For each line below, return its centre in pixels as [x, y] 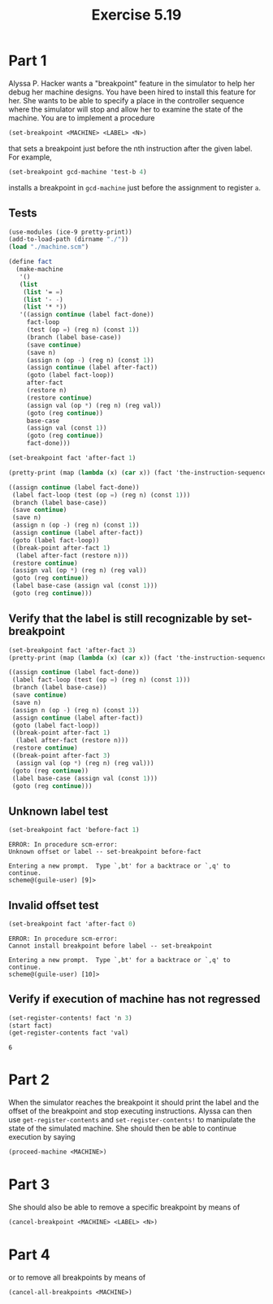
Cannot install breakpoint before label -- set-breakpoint [110, 946]
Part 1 [28, 61]
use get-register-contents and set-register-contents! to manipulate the [132, 1120]
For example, [30, 157]
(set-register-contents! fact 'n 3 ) [70, 1018]
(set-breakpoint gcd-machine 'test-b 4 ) [78, 172]
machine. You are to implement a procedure [82, 118]
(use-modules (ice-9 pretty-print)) [70, 232]
